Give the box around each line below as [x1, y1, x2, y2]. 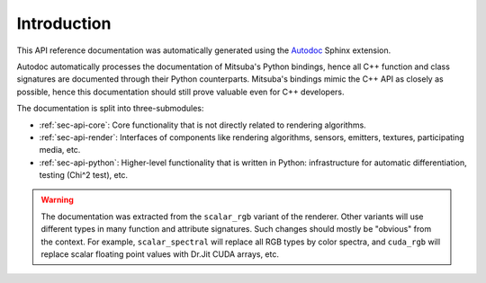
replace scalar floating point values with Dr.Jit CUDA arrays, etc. [40, 249, 279, 260]
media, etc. [39, 145, 81, 155]
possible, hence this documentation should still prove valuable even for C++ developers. [16, 86, 345, 97]
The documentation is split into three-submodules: [16, 103, 204, 114]
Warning [40, 194, 74, 206]
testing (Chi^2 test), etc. [39, 170, 129, 181]
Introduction [16, 13, 112, 33]
